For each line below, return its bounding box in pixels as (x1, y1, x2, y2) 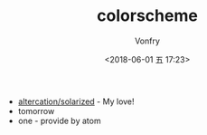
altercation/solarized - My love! (17, 96, 135, 107)
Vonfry (134, 35, 161, 46)
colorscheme (96, 5, 199, 26)
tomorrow (17, 105, 55, 116)
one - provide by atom (17, 115, 101, 126)
